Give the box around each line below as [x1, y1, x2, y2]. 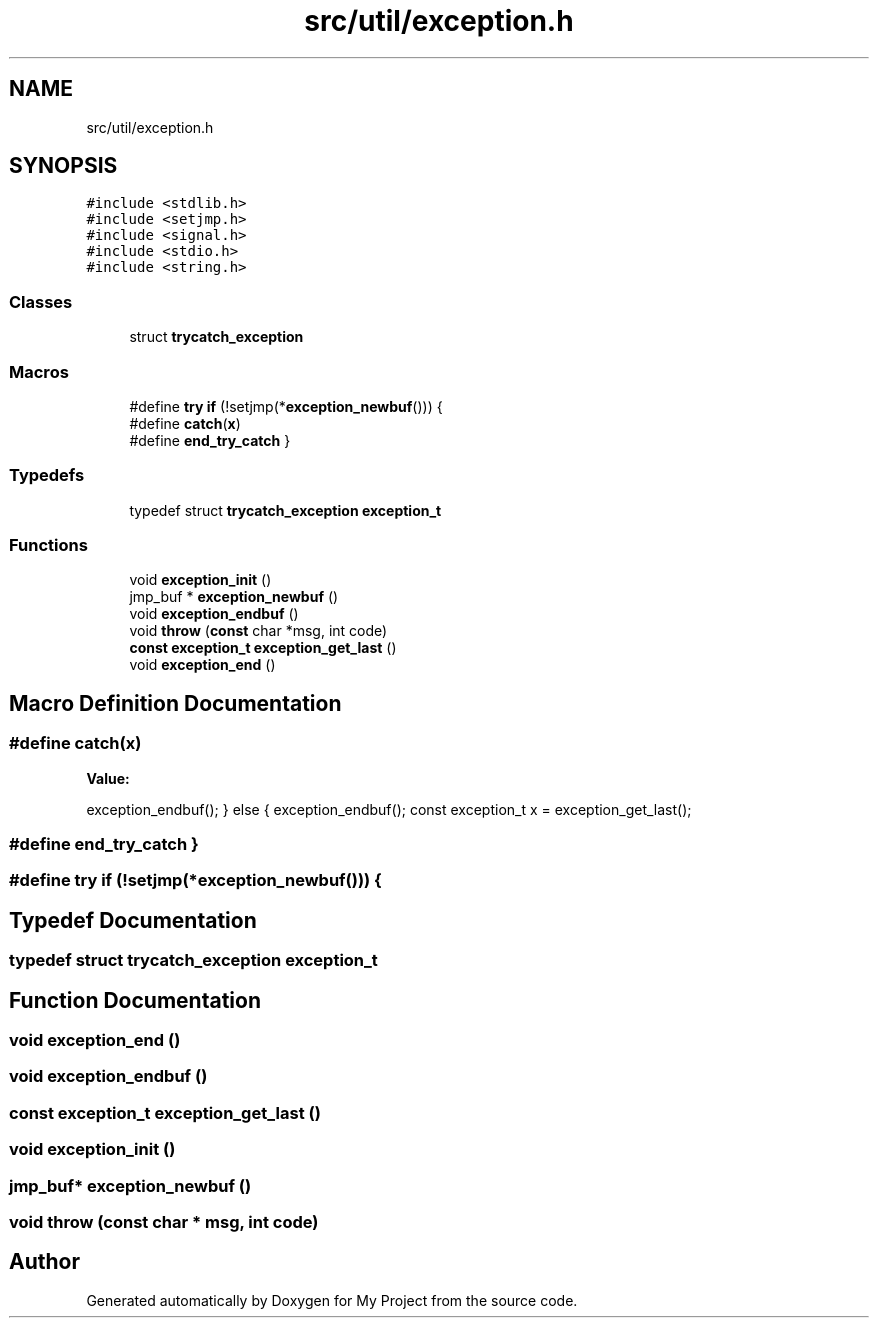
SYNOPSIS [9, 153, 118, 179]
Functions [9, 535, 88, 556]
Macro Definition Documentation [9, 690, 342, 716]
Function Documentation [9, 987, 261, 1013]
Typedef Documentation [9, 907, 257, 933]
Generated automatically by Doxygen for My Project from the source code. [86, 1291, 578, 1309]
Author [9, 1249, 80, 1275]
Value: [86, 769, 130, 787]
